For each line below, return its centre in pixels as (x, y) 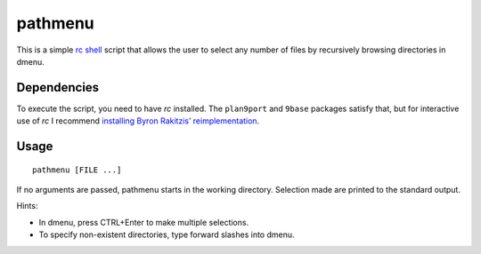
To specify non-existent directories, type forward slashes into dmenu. (167, 234)
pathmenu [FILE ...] (77, 170)
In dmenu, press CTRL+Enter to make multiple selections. (144, 222)
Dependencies (58, 87)
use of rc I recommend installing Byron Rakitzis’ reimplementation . (138, 121)
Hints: (27, 206)
